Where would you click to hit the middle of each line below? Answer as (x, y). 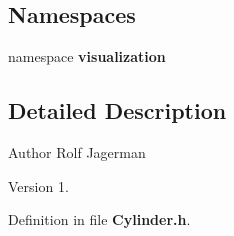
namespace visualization (87, 56)
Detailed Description (117, 110)
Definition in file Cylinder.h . (99, 219)
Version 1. (38, 185)
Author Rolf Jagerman (77, 152)
